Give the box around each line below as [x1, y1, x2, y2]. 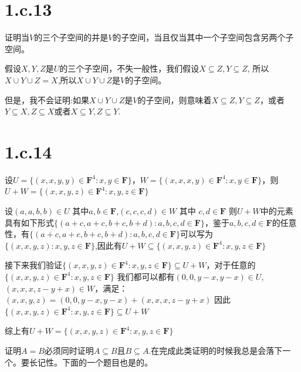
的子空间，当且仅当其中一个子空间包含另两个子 [113, 31, 294, 43]
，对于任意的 [206, 259, 256, 271]
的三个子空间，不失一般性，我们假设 [59, 62, 199, 75]
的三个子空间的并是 [34, 31, 109, 43]
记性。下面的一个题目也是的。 [37, 356, 153, 368]
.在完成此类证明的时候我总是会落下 [148, 344, 283, 356]
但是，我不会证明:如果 [5, 93, 89, 106]
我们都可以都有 [117, 270, 175, 282]
